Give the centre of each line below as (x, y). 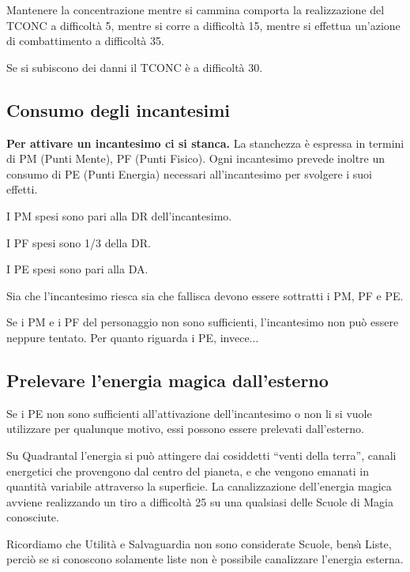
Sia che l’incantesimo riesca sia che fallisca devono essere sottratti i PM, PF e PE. (205, 295)
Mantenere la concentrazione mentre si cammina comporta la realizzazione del (196, 9)
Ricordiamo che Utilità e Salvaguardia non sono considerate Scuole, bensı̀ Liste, (199, 543)
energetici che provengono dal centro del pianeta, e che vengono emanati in (188, 470)
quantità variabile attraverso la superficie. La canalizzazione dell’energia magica (199, 486)
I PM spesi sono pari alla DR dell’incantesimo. (119, 215)
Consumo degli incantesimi (118, 109)
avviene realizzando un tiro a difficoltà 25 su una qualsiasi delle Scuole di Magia (200, 501)
